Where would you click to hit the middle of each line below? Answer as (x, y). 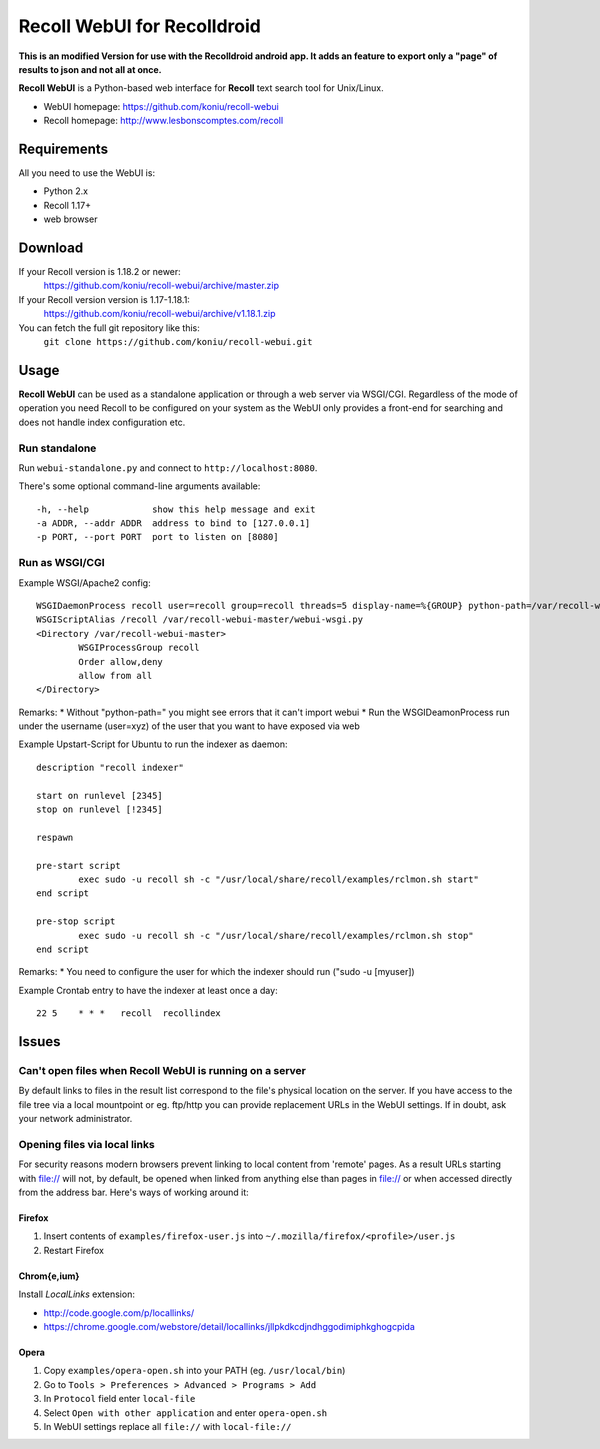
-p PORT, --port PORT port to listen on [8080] (157, 537)
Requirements (63, 148)
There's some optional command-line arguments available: (139, 486)
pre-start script (78, 865)
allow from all (115, 675)
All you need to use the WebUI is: (86, 173)
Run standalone (57, 448)
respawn (55, 837)
